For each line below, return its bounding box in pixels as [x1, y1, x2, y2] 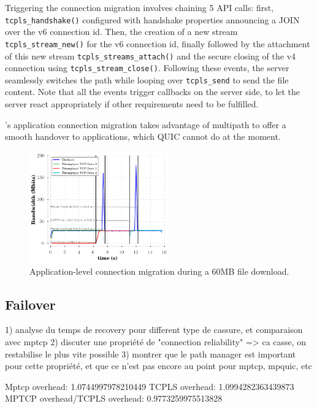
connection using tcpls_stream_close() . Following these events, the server [5, 61, 289, 74]
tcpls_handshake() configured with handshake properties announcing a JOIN [5, 13, 300, 26]
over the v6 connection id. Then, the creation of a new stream [5, 25, 238, 38]
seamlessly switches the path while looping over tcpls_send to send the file [5, 73, 289, 86]
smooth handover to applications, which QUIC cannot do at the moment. [5, 130, 281, 143]
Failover [5, 294, 56, 313]
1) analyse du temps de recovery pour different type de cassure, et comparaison [5, 323, 303, 336]
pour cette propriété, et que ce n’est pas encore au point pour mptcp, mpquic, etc [5, 359, 312, 372]
